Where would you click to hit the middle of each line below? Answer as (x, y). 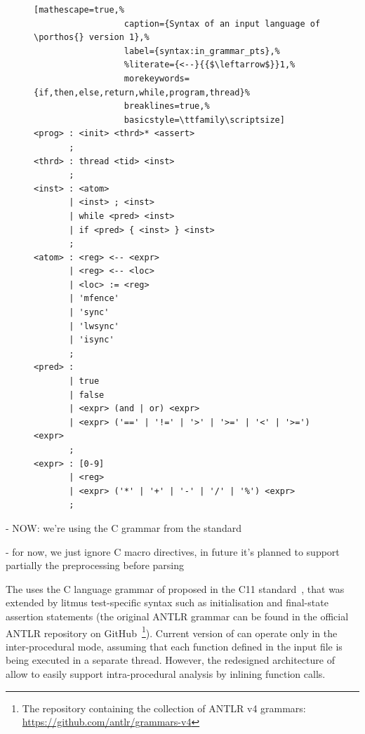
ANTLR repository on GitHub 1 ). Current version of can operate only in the (172, 632)
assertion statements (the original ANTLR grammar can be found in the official (177, 616)
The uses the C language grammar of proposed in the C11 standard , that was (175, 588)
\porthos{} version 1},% (92, 38)
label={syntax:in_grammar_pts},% (202, 51)
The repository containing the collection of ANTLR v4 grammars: (164, 708)
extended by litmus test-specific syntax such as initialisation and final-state (167, 602)
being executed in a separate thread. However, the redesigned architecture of (170, 660)
